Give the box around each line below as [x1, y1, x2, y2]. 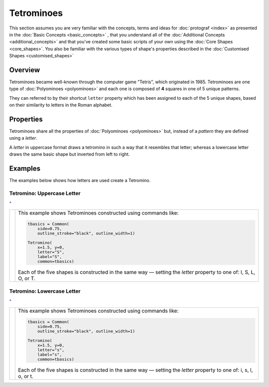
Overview [9, 65, 40, 74]
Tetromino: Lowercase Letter [9, 287, 81, 294]
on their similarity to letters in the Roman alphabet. [9, 102, 113, 108]
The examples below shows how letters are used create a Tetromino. [9, 178, 151, 184]
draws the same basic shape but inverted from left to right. [9, 151, 130, 157]
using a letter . [9, 135, 37, 141]
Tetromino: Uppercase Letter [9, 190, 81, 196]
